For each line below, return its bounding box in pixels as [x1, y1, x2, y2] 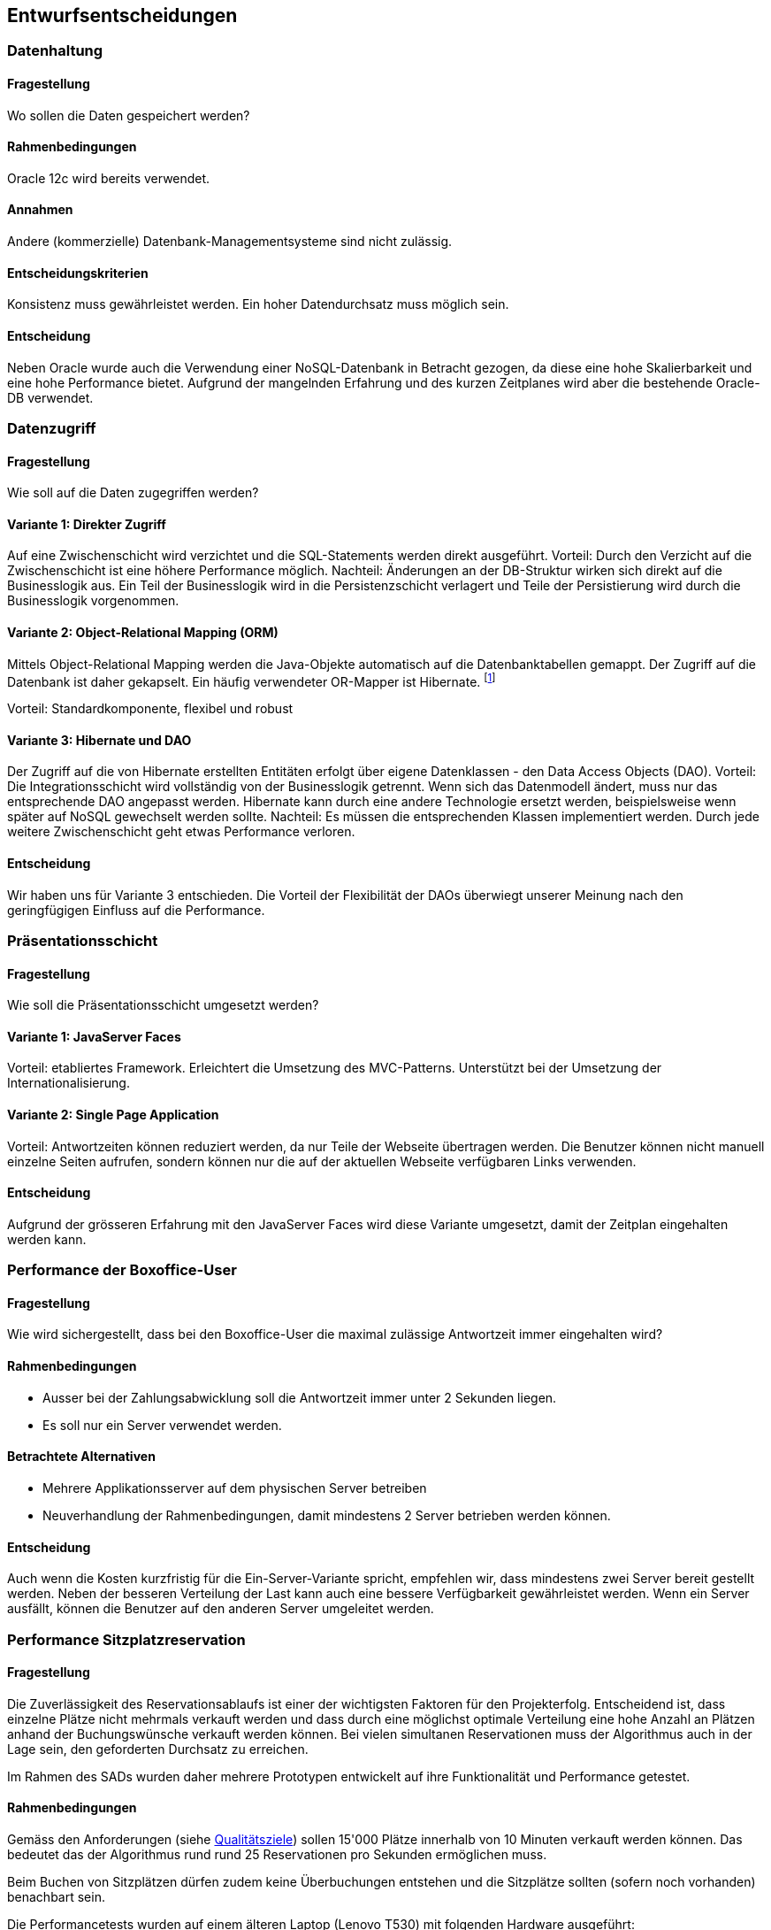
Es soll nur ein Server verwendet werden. [42, 1417, 282, 1433]
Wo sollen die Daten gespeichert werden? [7, 107, 250, 123]
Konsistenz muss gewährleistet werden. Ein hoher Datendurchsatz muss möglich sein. [7, 296, 509, 312]
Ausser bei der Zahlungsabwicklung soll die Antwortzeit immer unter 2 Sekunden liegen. [42, 1389, 557, 1405]
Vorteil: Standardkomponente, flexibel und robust [7, 701, 294, 717]
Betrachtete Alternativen [7, 1449, 156, 1465]
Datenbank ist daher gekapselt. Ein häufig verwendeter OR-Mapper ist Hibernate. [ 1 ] [7, 671, 496, 689]
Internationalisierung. [7, 1075, 130, 1091]
